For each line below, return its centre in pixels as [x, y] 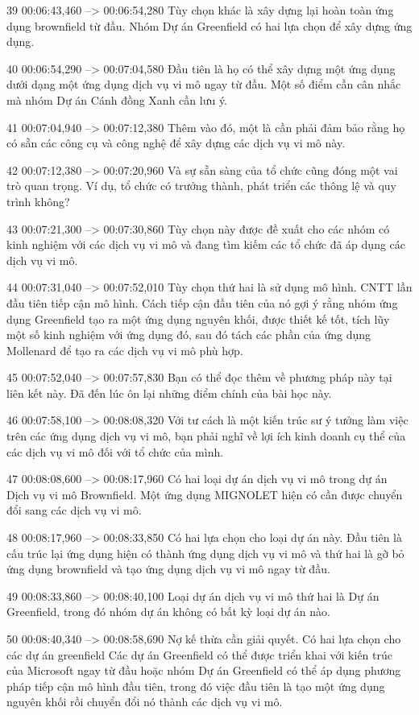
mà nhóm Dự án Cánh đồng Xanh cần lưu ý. [117, 99]
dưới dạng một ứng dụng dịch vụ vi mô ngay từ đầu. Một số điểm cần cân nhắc [204, 84]
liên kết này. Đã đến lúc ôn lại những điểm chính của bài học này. [169, 393]
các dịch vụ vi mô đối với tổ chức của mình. [115, 451]
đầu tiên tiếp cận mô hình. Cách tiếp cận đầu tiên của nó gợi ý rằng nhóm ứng [202, 302]
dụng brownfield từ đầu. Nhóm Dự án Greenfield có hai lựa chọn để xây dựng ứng [209, 25]
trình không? [38, 201]
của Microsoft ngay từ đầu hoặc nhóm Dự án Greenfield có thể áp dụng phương [204, 670]
